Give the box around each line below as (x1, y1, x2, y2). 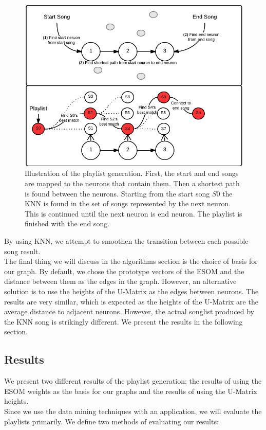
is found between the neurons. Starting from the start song (25, 188, 210, 199)
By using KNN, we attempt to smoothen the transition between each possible (4, 236, 249, 246)
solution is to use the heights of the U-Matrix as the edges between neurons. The (4, 285, 259, 296)
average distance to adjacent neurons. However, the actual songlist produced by (4, 306, 254, 317)
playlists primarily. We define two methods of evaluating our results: (4, 416, 219, 426)
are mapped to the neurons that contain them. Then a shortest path (25, 178, 240, 189)
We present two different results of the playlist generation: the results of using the (4, 375, 262, 386)
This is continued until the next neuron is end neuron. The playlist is (25, 208, 242, 219)
